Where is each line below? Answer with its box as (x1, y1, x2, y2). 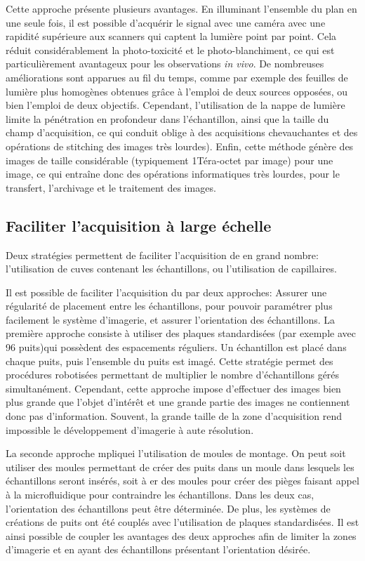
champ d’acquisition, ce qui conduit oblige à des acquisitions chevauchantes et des (6, 125, 358, 140)
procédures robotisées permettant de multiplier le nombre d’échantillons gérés (6, 367, 340, 382)
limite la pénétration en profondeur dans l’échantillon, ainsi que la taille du (6, 111, 329, 126)
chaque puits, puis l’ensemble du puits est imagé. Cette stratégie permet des (6, 353, 333, 368)
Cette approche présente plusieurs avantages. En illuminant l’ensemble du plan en (6, 1, 357, 15)
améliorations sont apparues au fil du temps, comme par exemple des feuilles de (6, 70, 348, 84)
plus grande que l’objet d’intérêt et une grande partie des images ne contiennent (6, 395, 350, 409)
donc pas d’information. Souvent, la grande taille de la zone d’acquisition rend (6, 409, 343, 423)
